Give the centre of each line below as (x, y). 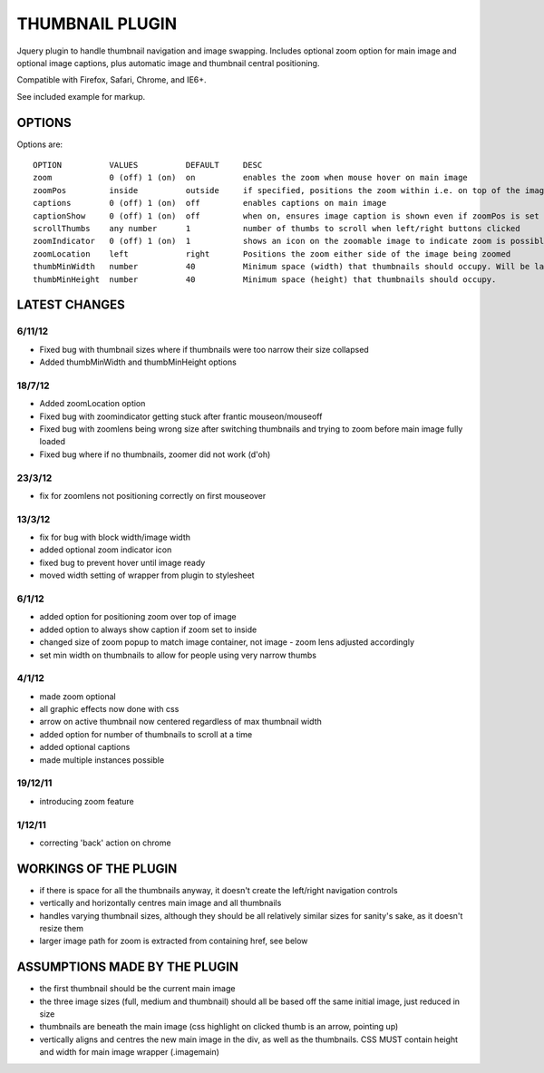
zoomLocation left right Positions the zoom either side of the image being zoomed (272, 254)
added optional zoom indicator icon (106, 550)
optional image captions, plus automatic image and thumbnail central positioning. (168, 63)
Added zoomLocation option (92, 404)
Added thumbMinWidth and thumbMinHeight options (138, 362)
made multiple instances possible (102, 760)
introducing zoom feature (87, 801)
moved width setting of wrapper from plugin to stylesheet (147, 575)
